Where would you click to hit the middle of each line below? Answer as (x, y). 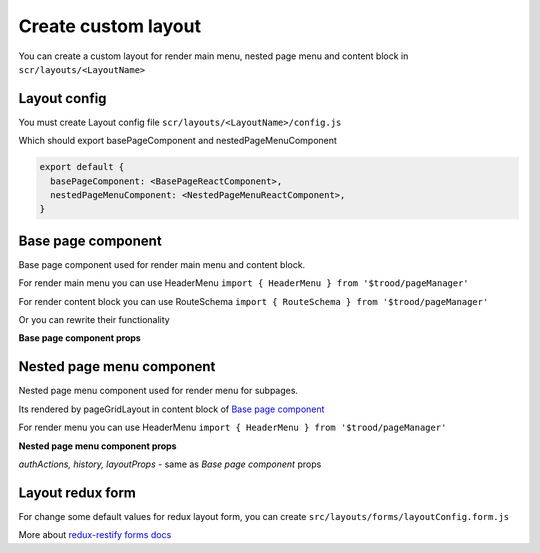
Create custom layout (110, 26)
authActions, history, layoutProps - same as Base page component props (170, 464)
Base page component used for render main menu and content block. (162, 264)
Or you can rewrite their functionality (94, 320)
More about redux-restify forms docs (95, 535)
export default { (82, 167)
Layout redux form (77, 492)
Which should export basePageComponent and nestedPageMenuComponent (177, 141)
